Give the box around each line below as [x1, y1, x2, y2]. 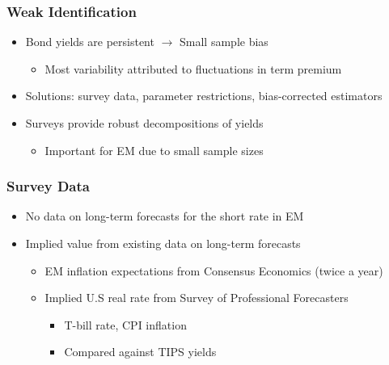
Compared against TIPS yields [64, 343, 217, 360]
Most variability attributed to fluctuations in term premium [44, 60, 342, 77]
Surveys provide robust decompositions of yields [25, 115, 264, 131]
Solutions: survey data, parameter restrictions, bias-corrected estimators [25, 87, 383, 104]
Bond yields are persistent [25, 33, 154, 50]
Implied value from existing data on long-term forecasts [25, 235, 301, 251]
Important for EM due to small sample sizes [44, 141, 264, 158]
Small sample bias [180, 33, 268, 50]
